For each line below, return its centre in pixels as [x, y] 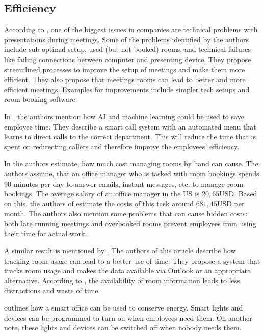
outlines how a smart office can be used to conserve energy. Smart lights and [124, 308]
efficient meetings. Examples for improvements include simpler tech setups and [127, 89]
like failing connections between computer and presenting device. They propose [128, 59]
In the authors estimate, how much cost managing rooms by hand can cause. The [131, 163]
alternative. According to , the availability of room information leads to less [122, 280]
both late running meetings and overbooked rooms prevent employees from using [130, 223]
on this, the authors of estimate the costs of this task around [99, 203]
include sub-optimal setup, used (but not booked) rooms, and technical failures [127, 49]
